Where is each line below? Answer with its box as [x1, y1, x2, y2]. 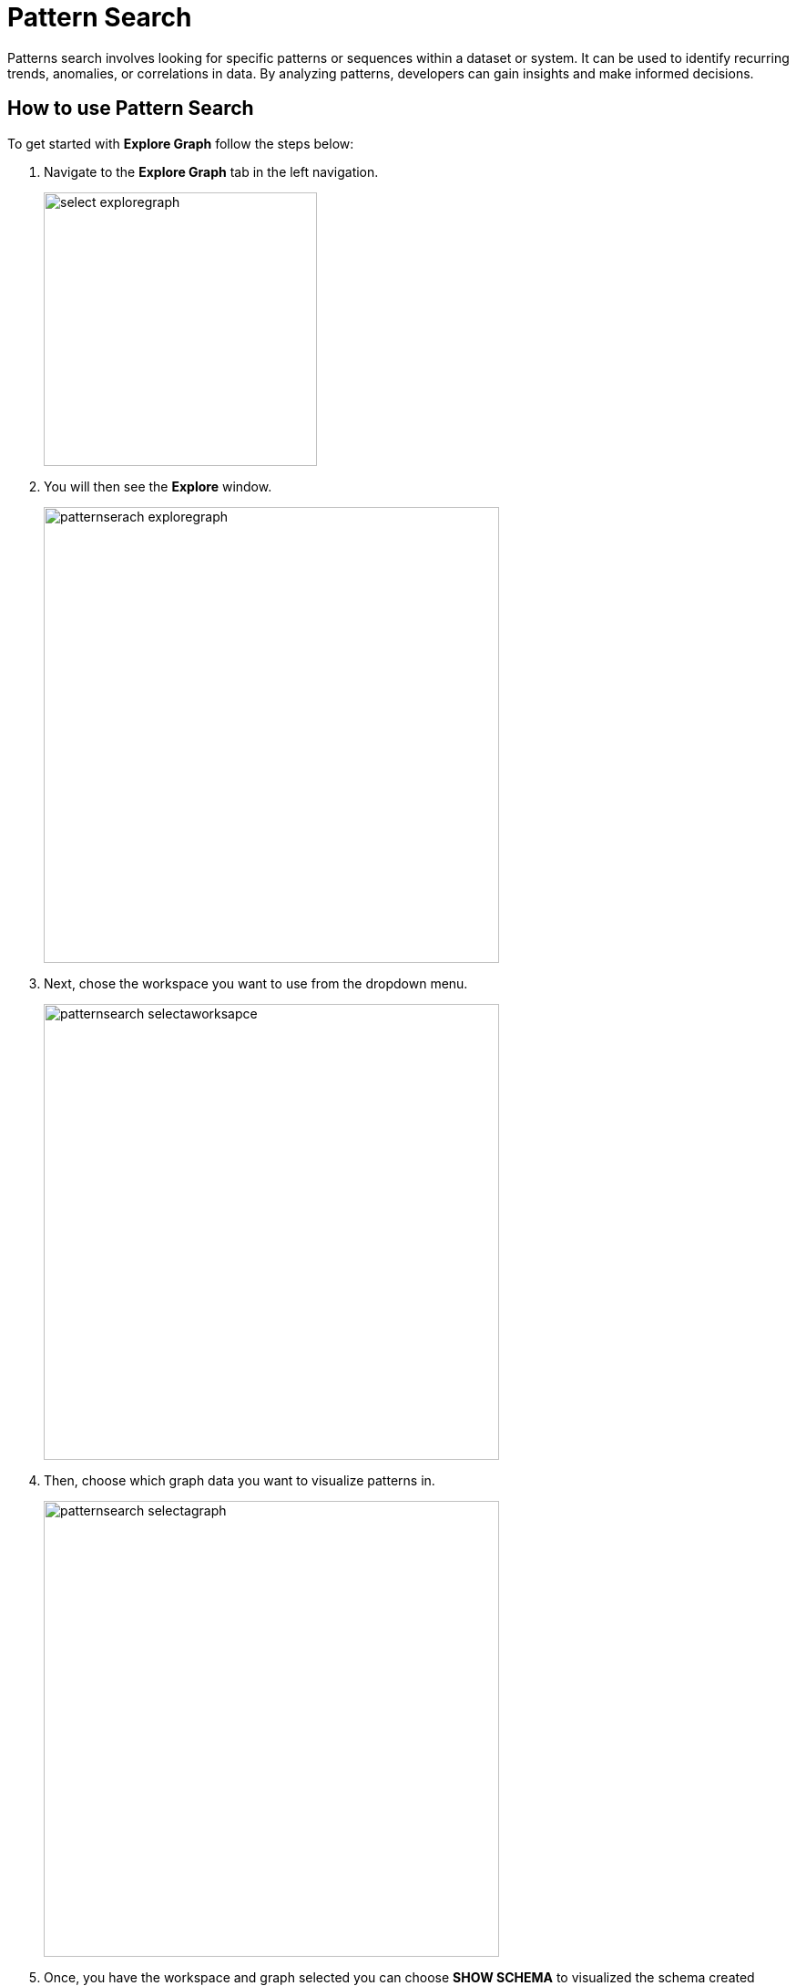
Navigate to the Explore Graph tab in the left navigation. [44, 163, 379, 180]
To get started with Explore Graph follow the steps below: [7, 135, 354, 151]
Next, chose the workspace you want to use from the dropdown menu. [44, 975, 468, 991]
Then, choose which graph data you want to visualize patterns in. [44, 1472, 435, 1488]
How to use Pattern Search [7, 97, 254, 120]
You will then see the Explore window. [44, 478, 272, 494]
